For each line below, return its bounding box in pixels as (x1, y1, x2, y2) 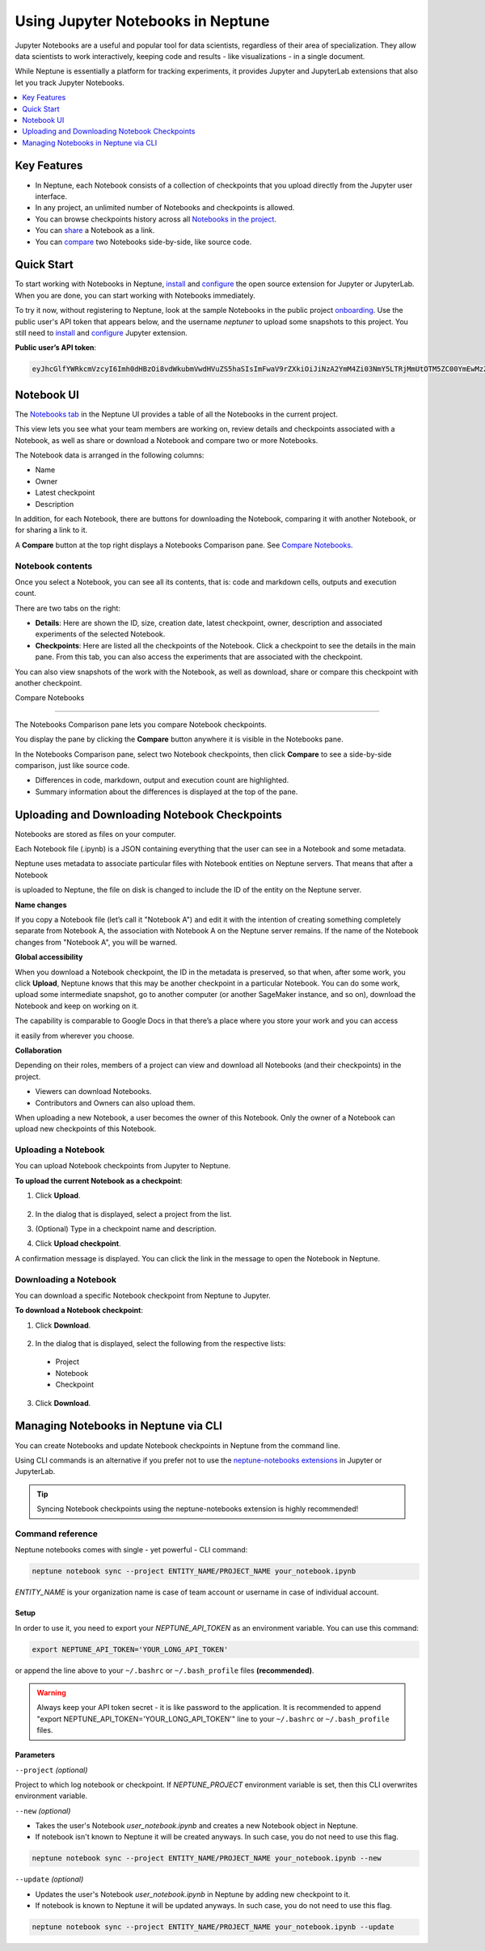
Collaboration (15, 1045, 62, 1055)
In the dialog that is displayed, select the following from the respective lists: (35, 1339, 286, 1349)
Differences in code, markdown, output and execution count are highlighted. (35, 775, 289, 785)
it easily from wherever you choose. (15, 1031, 135, 1041)
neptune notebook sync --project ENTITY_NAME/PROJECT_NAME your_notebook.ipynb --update (32, 1923, 395, 1932)
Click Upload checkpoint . (35, 1239, 121, 1248)
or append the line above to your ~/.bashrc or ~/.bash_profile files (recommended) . (15, 1666, 314, 1675)
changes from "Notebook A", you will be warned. (15, 937, 178, 947)
